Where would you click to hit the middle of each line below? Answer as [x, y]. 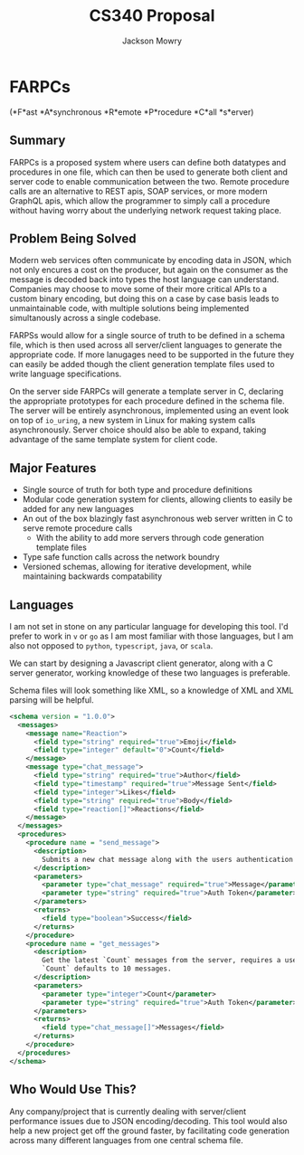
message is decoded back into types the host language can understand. [144, 279]
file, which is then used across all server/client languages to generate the [146, 346]
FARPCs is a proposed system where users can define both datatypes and [148, 162]
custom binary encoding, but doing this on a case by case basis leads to [144, 298]
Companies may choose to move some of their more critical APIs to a [138, 289]
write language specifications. [66, 374]
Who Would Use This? [73, 1089]
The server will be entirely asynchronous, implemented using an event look [149, 411]
